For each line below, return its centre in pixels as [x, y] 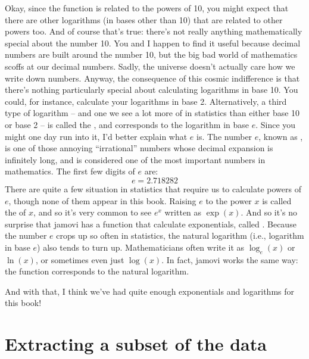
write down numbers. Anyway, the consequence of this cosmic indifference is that [152, 78]
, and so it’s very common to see [93, 212]
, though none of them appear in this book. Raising [102, 200]
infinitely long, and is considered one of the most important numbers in [135, 159]
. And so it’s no [269, 212]
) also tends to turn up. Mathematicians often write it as [141, 247]
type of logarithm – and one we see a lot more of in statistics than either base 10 [152, 113]
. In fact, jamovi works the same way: [230, 259]
